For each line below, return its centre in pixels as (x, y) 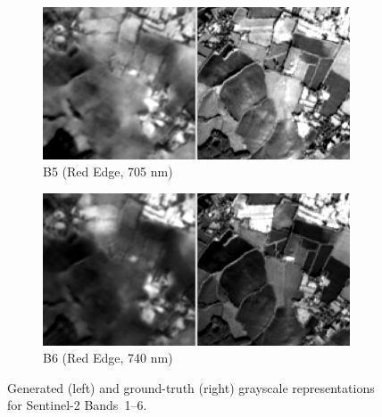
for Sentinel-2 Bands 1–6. (77, 405)
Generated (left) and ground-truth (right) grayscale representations (191, 387)
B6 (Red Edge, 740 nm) (108, 358)
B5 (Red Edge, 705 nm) (108, 172)
